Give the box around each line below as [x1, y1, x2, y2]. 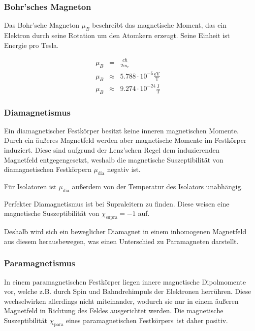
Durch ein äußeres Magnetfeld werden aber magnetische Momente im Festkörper [4, 135, 247, 145]
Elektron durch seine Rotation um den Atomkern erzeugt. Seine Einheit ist [4, 30, 230, 41]
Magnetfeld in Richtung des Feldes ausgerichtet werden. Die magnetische [4, 305, 223, 316]
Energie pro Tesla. [4, 40, 59, 50]
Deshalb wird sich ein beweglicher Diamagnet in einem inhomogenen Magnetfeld [4, 226, 247, 237]
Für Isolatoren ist [4, 181, 57, 192]
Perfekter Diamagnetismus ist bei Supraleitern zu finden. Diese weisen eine [4, 198, 229, 208]
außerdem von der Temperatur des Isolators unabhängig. [72, 181, 243, 192]
